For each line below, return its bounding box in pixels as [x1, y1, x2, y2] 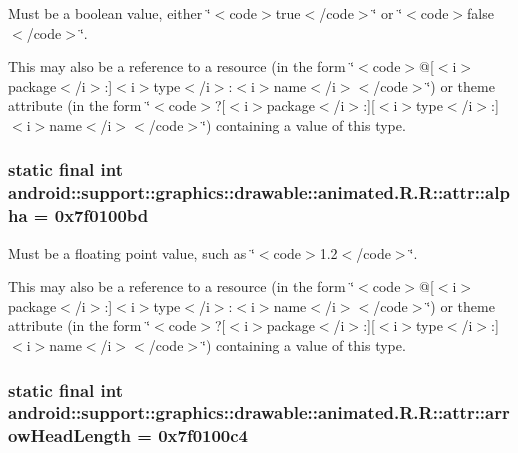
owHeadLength [8, 423, 131, 448]
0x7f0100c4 [158, 423, 249, 448]
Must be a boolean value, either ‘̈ [8, 3, 211, 23]
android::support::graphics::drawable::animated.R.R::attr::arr [8, 400, 510, 425]
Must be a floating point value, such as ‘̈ [8, 242, 255, 263]
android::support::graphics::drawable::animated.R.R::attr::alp [8, 180, 510, 205]
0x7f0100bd [54, 203, 149, 228]
